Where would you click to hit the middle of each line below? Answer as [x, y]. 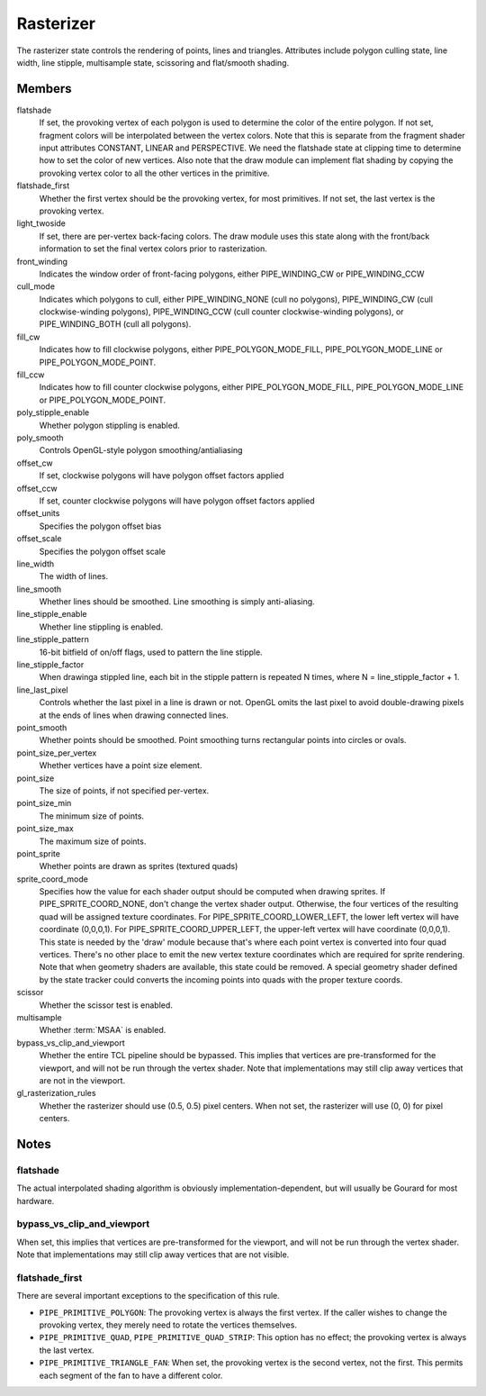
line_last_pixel [42, 690]
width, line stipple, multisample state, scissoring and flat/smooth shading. [153, 62]
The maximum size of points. [93, 841]
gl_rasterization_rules [56, 1093]
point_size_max [45, 829]
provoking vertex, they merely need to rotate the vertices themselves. [168, 1325]
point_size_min [44, 803]
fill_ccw [31, 375]
